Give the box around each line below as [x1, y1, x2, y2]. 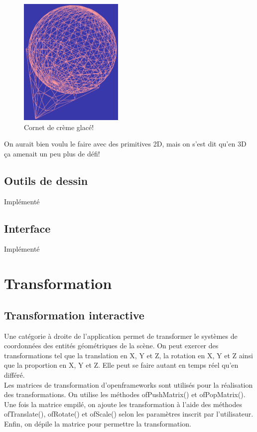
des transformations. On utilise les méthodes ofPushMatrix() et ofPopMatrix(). [4, 389, 246, 400]
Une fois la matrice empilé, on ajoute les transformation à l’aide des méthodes [4, 399, 243, 409]
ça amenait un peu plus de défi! [4, 148, 100, 158]
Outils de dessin [4, 172, 88, 188]
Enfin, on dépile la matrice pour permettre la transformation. [4, 418, 191, 429]
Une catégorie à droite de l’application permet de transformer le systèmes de [4, 330, 238, 341]
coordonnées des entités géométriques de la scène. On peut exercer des [4, 340, 219, 351]
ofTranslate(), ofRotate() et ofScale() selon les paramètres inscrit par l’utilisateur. [4, 409, 254, 419]
